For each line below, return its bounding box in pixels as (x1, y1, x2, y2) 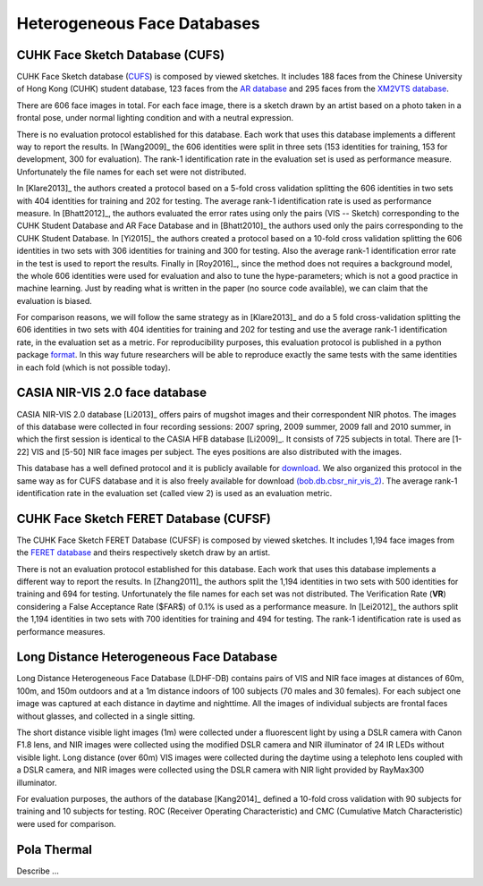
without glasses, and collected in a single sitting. (16, 711, 196, 721)
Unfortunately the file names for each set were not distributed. (16, 166, 247, 177)
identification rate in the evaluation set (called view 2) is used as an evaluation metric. (16, 487, 333, 498)
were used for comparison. (16, 818, 116, 829)
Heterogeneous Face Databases (16, 13, 260, 33)
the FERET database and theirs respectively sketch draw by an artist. (16, 547, 271, 558)
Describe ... (16, 865, 60, 876)
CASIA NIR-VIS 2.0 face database (16, 385, 208, 401)
